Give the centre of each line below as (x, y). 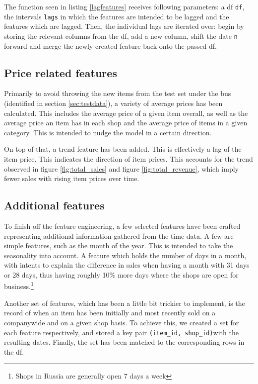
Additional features (54, 205)
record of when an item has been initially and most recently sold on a (110, 313)
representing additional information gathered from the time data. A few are (119, 236)
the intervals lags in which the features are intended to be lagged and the (117, 16)
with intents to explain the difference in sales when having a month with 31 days (127, 265)
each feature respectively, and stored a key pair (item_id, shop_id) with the (121, 332)
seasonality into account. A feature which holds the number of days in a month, (125, 255)
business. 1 (19, 286)
